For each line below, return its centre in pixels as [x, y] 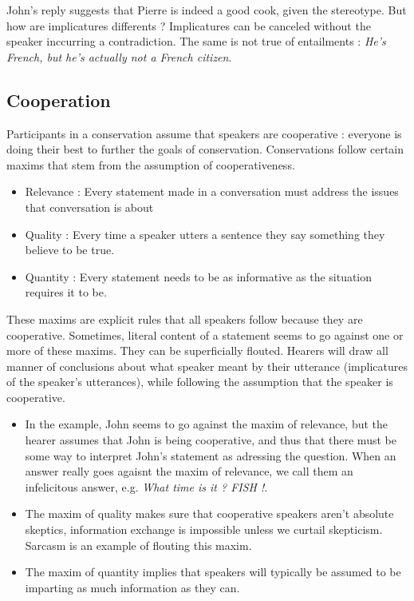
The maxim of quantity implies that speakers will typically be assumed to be [213, 572]
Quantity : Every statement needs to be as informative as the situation [199, 276]
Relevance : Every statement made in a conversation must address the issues [212, 191]
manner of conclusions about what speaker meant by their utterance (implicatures [207, 366]
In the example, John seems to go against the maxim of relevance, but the [207, 424]
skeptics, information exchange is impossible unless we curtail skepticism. [204, 529]
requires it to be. [66, 292]
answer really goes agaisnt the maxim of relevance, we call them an [189, 471]
